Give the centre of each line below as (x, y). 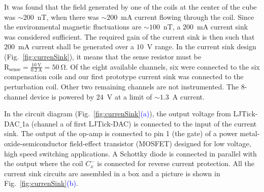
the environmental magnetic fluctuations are (73, 27)
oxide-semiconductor (36, 143)
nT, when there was (68, 17)
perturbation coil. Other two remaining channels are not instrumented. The (122, 86)
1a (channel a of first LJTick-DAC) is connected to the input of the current (139, 123)
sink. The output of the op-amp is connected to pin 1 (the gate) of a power (121, 133)
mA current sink (223, 27)
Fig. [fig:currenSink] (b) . (41, 183)
